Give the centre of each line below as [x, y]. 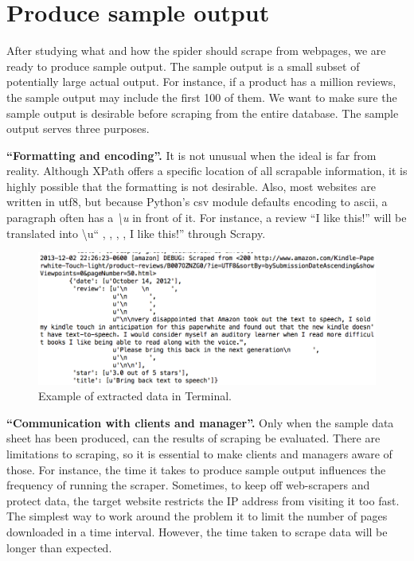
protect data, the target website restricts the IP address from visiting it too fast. [203, 500]
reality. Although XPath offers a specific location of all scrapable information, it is [207, 171]
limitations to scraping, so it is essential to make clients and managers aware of [199, 454]
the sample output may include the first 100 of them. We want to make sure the [202, 97]
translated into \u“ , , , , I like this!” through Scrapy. [136, 233]
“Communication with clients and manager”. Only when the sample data [200, 422]
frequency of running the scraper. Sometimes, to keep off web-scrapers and [188, 485]
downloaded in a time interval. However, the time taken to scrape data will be [197, 532]
